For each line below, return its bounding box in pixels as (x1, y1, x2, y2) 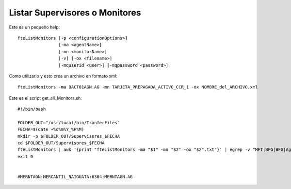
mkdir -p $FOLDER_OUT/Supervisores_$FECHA (17, 133, 120, 139)
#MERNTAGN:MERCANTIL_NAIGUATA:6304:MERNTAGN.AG (17, 174, 133, 179)
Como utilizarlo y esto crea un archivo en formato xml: (9, 73, 117, 79)
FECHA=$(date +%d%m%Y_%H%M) (17, 127, 84, 132)
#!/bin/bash (17, 106, 46, 112)
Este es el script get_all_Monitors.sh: (9, 95, 82, 101)
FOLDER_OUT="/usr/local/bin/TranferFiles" (17, 120, 120, 125)
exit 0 (17, 154, 33, 159)
